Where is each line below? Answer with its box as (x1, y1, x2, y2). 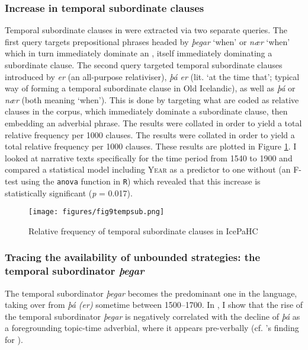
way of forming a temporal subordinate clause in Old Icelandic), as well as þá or (5, 82, 296, 94)
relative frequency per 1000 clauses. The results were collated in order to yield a (5, 128, 295, 141)
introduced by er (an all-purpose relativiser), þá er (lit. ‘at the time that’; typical (5, 70, 300, 82)
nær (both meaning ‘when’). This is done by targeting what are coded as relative (5, 93, 299, 106)
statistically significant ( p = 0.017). (5, 186, 133, 199)
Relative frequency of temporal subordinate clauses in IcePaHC (28, 224, 258, 237)
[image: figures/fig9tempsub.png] (28, 208, 165, 217)
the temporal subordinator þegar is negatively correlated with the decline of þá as (5, 310, 300, 322)
